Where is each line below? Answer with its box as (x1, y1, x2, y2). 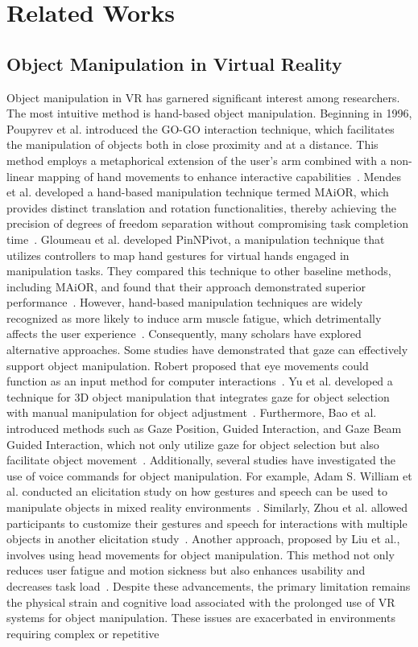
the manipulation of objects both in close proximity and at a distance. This (6, 136, 379, 153)
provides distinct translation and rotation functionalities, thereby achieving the (6, 199, 396, 216)
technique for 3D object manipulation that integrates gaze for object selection (6, 388, 390, 405)
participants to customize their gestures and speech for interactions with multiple (6, 514, 408, 531)
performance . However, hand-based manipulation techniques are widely (6, 294, 363, 311)
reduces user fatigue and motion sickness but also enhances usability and (6, 562, 366, 579)
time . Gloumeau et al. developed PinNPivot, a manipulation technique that (6, 230, 385, 247)
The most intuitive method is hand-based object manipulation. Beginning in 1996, (6, 105, 412, 122)
